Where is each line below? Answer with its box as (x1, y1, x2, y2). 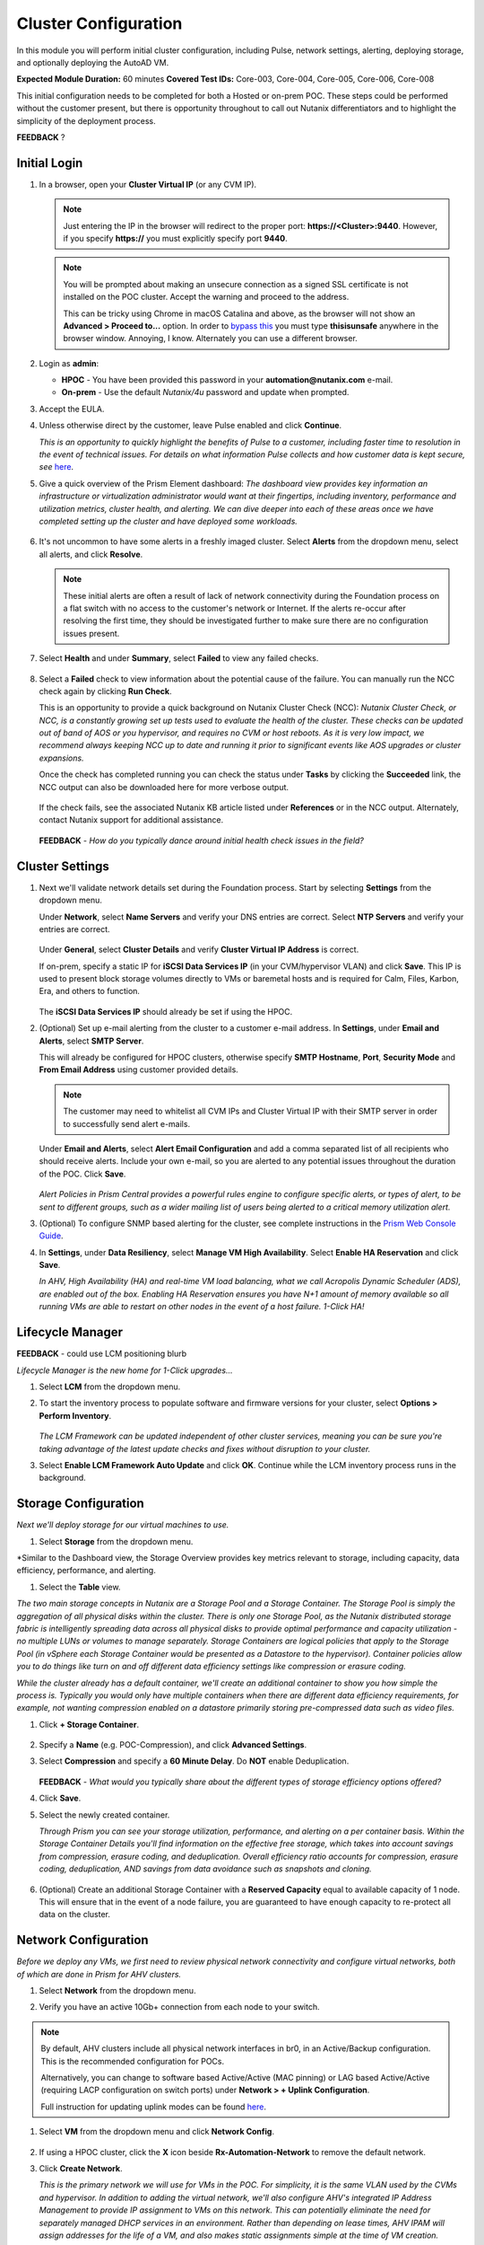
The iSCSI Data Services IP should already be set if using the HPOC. (39, 1006, 293, 1017)
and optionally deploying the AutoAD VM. (16, 57, 169, 67)
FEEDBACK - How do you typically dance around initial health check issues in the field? (39, 835, 365, 846)
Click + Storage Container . (39, 1719, 139, 1730)
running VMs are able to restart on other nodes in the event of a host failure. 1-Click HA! (39, 1301, 365, 1312)
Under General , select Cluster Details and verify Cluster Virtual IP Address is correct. (39, 944, 359, 955)
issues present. (63, 628, 120, 638)
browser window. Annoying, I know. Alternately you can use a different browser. (63, 333, 358, 344)
